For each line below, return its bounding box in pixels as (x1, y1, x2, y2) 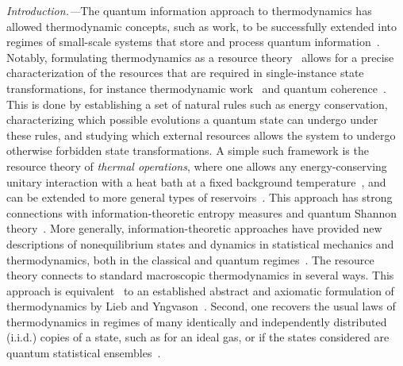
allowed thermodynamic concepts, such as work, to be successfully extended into (6, 17, 397, 34)
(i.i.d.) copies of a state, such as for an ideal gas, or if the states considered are (6, 329, 390, 345)
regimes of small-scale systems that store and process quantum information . (6, 33, 380, 50)
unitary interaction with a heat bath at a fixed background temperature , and (6, 173, 386, 190)
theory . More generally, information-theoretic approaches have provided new (6, 220, 382, 237)
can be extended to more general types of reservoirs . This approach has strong (6, 189, 393, 206)
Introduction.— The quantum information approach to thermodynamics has (6, 2, 372, 18)
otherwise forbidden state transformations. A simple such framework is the (6, 142, 369, 159)
